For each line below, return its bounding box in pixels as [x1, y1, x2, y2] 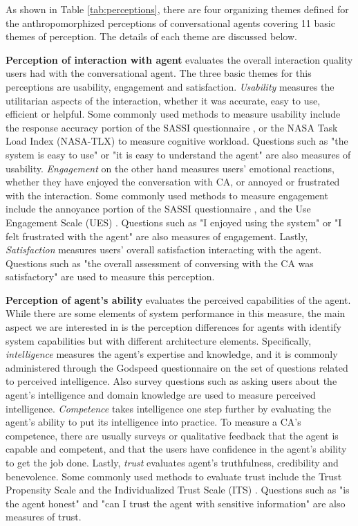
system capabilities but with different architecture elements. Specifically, [6, 333, 312, 347]
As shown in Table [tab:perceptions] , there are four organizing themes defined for [6, 2, 349, 16]
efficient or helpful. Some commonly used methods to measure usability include [6, 107, 341, 121]
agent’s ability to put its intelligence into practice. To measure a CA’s [6, 415, 301, 429]
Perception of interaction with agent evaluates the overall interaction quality [6, 52, 353, 66]
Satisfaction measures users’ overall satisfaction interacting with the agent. [6, 242, 322, 257]
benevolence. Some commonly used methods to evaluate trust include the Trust [6, 469, 342, 483]
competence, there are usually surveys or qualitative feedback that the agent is [6, 428, 339, 442]
